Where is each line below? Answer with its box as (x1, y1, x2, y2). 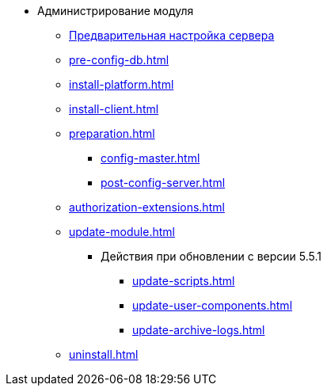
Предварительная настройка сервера (69, 29, 275, 42)
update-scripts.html (132, 274, 235, 287)
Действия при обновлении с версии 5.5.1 (101, 249, 322, 263)
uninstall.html (69, 348, 139, 361)
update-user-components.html (132, 299, 293, 312)
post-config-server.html (101, 176, 226, 189)
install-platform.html (69, 78, 174, 91)
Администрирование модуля (37, 4, 194, 17)
